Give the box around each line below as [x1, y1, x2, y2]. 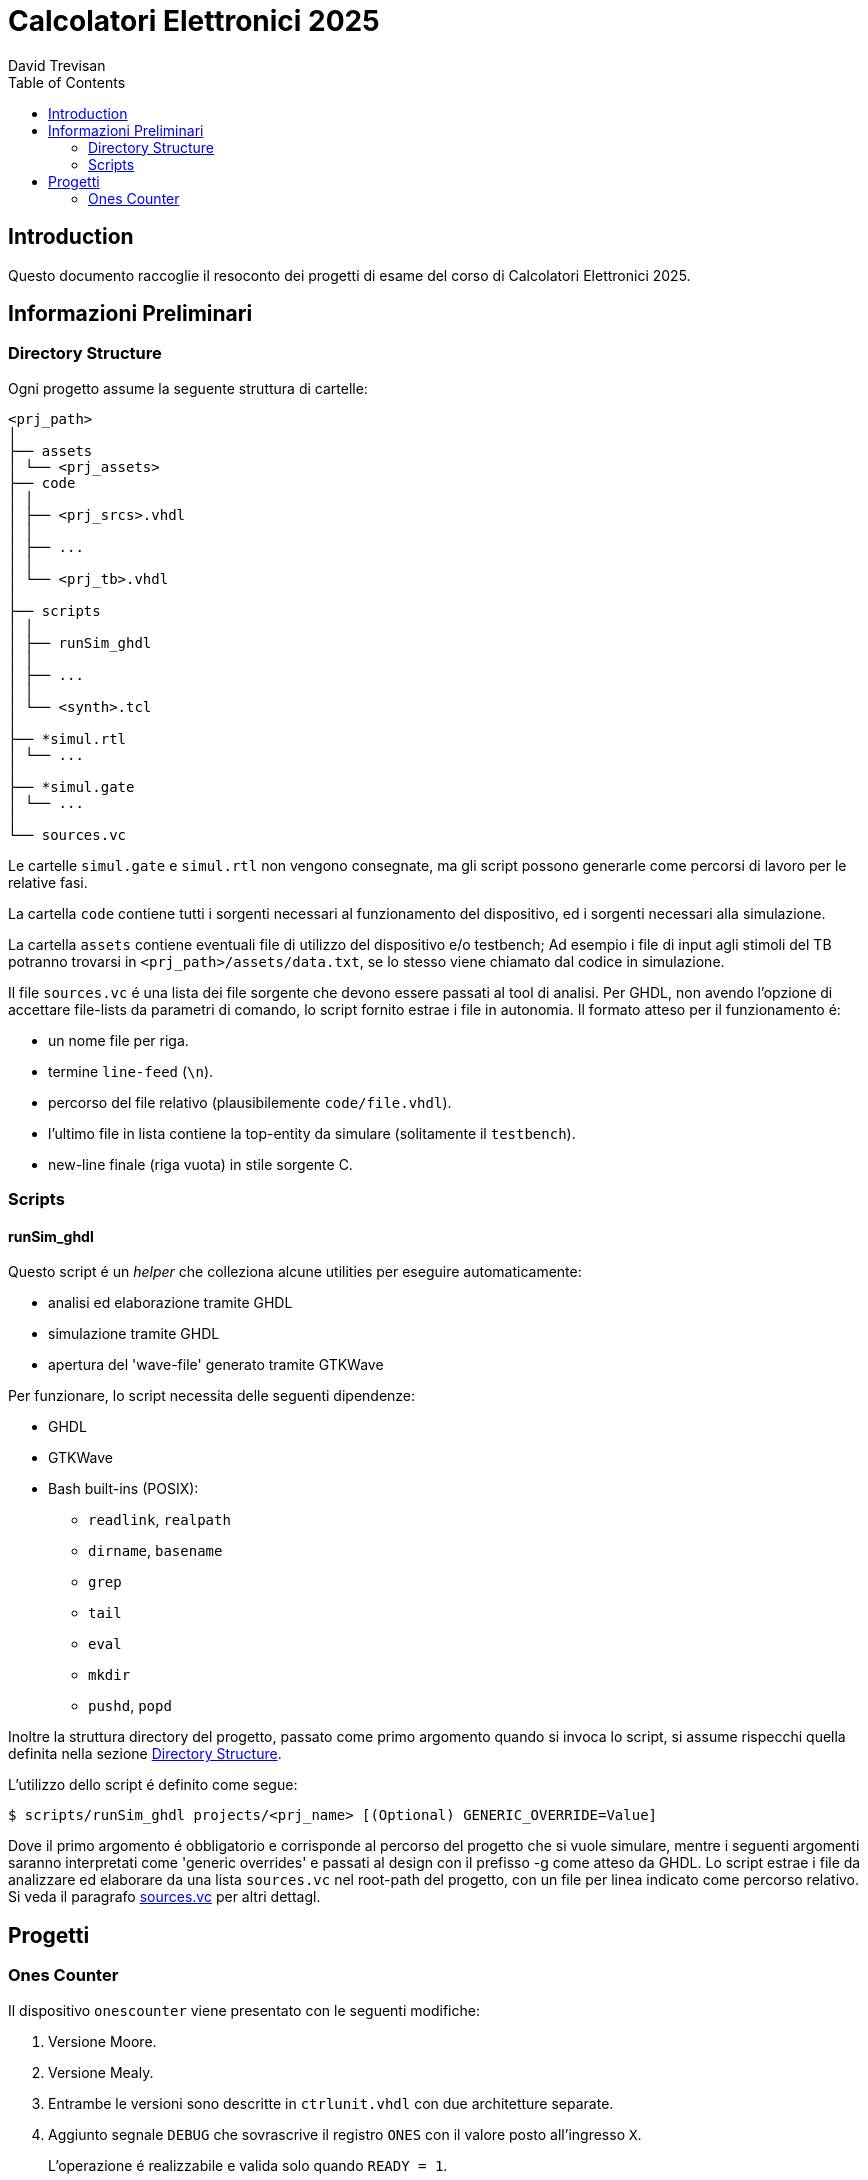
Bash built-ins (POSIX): [48, 1480, 199, 1498]
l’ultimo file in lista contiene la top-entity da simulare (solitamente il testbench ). [48, 1124, 576, 1142]
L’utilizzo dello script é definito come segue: [8, 1776, 298, 1794]
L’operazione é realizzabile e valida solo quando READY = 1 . [48, 2156, 448, 2174]
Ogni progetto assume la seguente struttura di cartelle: [8, 379, 368, 397]
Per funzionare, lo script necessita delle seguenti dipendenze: [8, 1387, 416, 1405]
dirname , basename [88, 1542, 223, 1560]
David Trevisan [8, 56, 106, 74]
